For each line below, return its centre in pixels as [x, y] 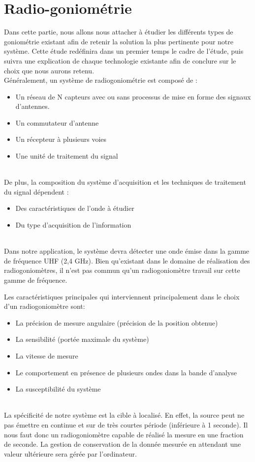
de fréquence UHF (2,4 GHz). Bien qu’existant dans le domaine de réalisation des [127, 260]
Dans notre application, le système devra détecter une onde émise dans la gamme [127, 251]
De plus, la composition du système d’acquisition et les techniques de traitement [125, 182]
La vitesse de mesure [47, 355]
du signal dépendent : [36, 191]
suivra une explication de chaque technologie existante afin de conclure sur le [120, 60]
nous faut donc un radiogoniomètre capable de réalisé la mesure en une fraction [124, 434]
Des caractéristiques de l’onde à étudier [75, 208]
